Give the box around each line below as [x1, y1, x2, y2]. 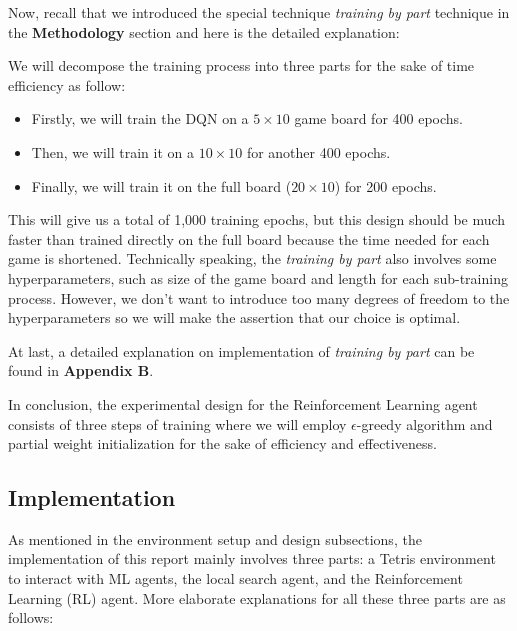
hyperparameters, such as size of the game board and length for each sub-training [8, 267, 508, 288]
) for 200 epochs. [334, 175, 437, 196]
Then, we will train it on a [31, 141, 195, 162]
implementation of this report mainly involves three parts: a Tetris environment [8, 548, 496, 569]
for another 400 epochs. [246, 141, 391, 162]
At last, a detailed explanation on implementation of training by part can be [8, 340, 475, 361]
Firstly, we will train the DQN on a [31, 108, 249, 129]
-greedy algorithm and [356, 413, 493, 434]
